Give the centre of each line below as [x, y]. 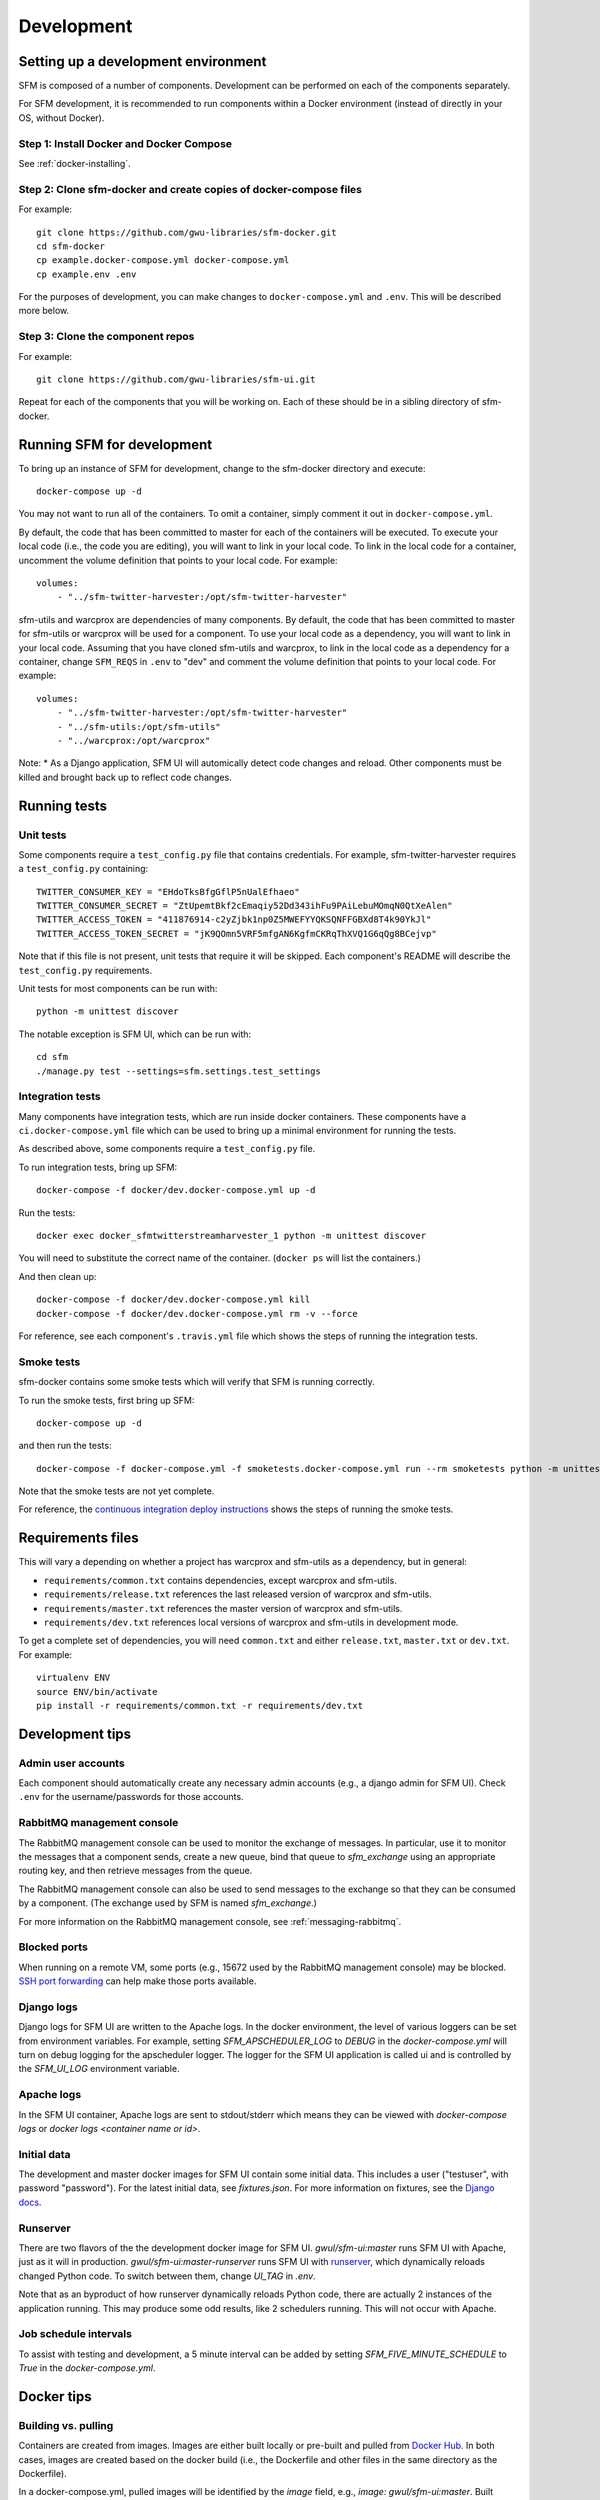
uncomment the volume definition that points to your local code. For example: [178, 560]
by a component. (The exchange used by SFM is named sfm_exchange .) [167, 1903]
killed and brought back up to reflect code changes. [125, 777]
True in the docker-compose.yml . [87, 2368]
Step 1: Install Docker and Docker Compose [125, 143]
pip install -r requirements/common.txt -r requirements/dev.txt [200, 1705]
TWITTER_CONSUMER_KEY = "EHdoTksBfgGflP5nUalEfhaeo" [168, 891]
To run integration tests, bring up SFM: [98, 1167]
